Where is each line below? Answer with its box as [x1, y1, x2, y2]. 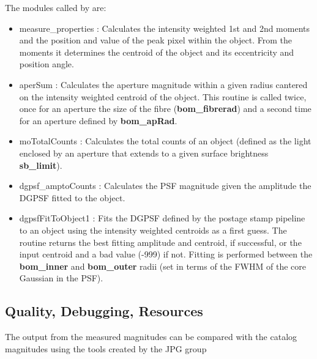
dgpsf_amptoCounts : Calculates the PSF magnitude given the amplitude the [19, 179, 311, 192]
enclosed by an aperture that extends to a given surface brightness [19, 146, 269, 159]
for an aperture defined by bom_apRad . [19, 114, 177, 127]
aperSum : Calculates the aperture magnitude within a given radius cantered [19, 78, 308, 91]
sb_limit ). [19, 158, 62, 171]
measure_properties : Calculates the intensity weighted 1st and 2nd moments [19, 21, 310, 34]
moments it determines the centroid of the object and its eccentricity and [19, 45, 294, 58]
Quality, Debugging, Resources [5, 302, 203, 320]
